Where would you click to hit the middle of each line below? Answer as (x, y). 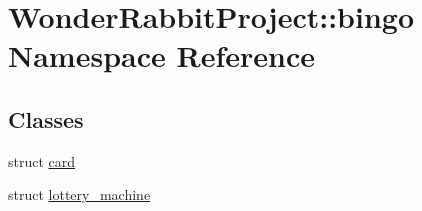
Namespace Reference (161, 55)
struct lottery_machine (79, 194)
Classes (46, 118)
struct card (42, 160)
